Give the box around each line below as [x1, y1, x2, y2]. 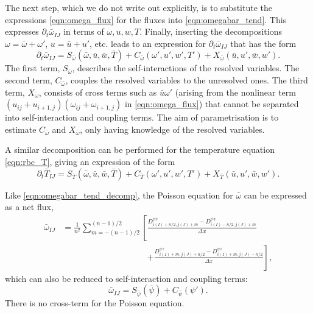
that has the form [230, 37, 297, 49]
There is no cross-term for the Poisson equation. [5, 297, 185, 309]
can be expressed [244, 188, 307, 201]
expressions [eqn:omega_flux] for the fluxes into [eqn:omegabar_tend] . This [5, 13, 287, 26]
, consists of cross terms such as [38, 85, 157, 98]
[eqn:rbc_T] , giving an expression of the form [5, 155, 175, 167]
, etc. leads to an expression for [90, 37, 206, 49]
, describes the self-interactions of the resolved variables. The [72, 62, 300, 74]
